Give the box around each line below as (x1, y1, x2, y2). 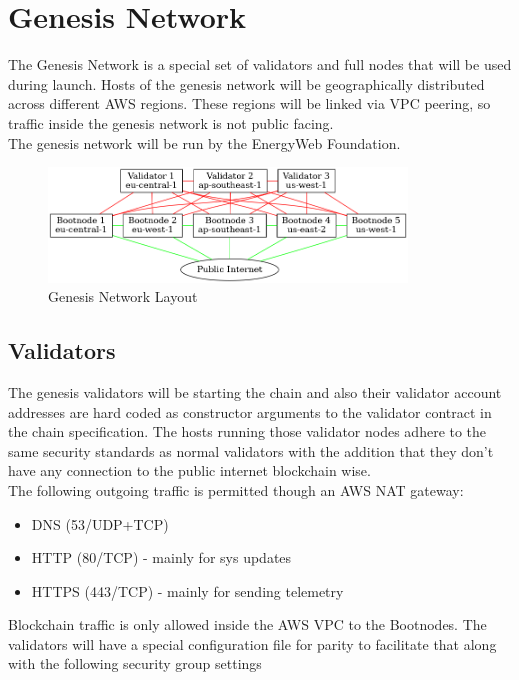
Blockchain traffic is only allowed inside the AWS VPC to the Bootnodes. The (8, 614, 487, 635)
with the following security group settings (8, 653, 262, 674)
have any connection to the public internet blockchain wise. (8, 460, 371, 481)
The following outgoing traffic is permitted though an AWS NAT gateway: (8, 479, 464, 500)
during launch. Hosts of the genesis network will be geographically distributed (8, 73, 485, 94)
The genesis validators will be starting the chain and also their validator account (8, 381, 502, 402)
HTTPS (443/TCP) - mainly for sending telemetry (31, 580, 344, 601)
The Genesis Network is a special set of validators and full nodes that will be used (8, 54, 512, 75)
